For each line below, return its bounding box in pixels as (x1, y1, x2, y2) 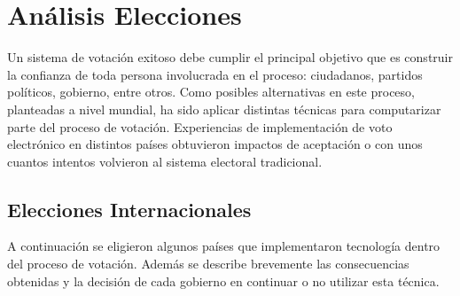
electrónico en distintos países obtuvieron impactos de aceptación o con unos (7, 135, 423, 153)
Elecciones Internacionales (7, 195, 252, 222)
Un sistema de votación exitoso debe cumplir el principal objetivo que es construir (7, 48, 453, 66)
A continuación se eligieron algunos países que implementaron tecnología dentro (7, 237, 441, 255)
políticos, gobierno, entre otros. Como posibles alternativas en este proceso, (7, 82, 415, 101)
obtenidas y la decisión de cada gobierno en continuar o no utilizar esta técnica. (7, 271, 440, 290)
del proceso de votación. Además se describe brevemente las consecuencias (7, 254, 409, 273)
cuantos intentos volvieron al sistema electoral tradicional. (7, 152, 323, 170)
